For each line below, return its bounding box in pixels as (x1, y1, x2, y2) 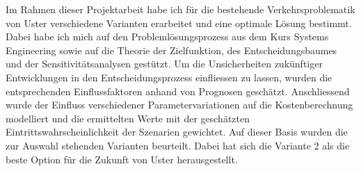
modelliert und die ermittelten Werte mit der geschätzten (6, 111, 250, 125)
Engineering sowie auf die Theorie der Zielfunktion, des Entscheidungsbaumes (6, 42, 337, 57)
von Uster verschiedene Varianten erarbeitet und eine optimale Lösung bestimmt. (6, 15, 352, 30)
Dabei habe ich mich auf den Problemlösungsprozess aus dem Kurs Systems (6, 29, 329, 44)
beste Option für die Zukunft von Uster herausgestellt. (6, 152, 238, 166)
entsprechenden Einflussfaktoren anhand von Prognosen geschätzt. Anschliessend (6, 83, 350, 98)
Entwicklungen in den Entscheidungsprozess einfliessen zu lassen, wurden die (6, 70, 332, 84)
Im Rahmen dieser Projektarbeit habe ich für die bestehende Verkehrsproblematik (6, 2, 355, 16)
